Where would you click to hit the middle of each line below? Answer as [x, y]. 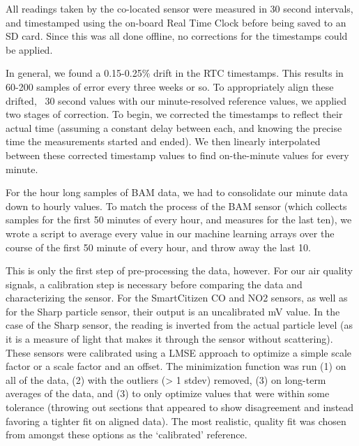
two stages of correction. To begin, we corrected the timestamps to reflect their [174, 114]
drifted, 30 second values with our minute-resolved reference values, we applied [176, 100]
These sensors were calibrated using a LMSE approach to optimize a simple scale [179, 352]
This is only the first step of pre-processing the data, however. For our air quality [179, 270]
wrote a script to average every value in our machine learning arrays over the [170, 233]
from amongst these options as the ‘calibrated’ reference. [127, 434]
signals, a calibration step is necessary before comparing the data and [154, 284]
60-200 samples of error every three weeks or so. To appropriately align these [170, 86]
